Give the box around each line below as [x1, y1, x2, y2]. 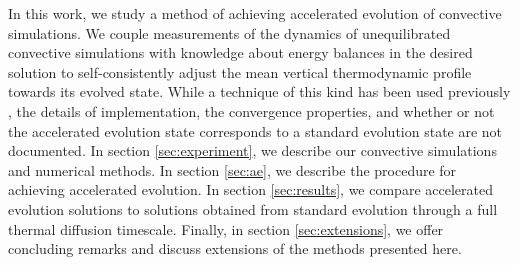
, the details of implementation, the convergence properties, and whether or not [8, 100, 495, 121]
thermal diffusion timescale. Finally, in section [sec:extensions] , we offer [8, 218, 444, 239]
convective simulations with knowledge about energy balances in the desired [8, 42, 473, 63]
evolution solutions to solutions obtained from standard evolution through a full [8, 198, 498, 219]
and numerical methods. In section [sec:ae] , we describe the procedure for [8, 159, 457, 180]
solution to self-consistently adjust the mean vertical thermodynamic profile [8, 61, 472, 82]
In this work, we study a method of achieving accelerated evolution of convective [8, 3, 502, 23]
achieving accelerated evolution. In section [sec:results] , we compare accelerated [8, 179, 493, 200]
